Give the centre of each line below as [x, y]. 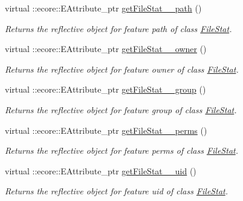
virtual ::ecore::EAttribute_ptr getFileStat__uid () [101, 170]
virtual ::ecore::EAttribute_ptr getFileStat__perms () [106, 130]
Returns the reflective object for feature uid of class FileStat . [117, 191]
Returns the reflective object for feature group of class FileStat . [121, 109]
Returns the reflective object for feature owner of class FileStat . [122, 69]
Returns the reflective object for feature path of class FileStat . [118, 28]
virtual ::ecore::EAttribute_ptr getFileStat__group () [105, 89]
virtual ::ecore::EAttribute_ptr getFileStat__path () [103, 8]
